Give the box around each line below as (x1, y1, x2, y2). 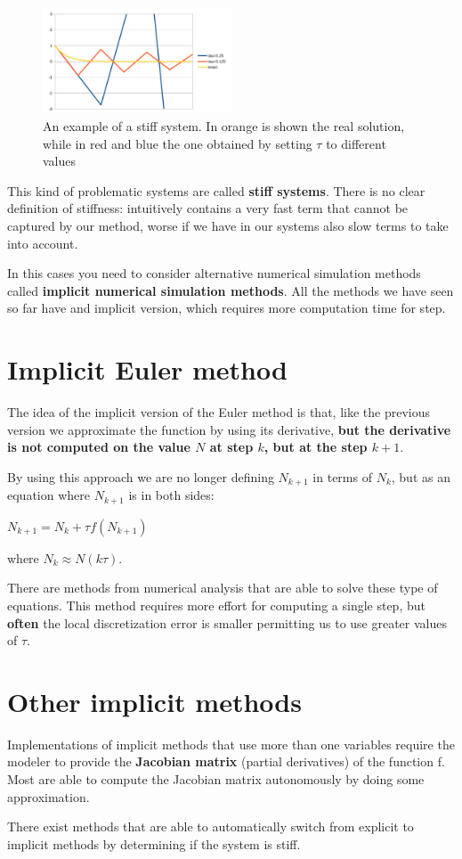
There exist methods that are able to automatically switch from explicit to (7, 817, 414, 836)
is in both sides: (128, 486, 215, 504)
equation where (7, 486, 90, 504)
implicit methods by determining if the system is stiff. (7, 834, 301, 853)
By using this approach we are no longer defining (7, 467, 274, 486)
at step (209, 438, 254, 456)
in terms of (312, 467, 372, 486)
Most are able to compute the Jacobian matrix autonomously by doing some (7, 770, 425, 789)
